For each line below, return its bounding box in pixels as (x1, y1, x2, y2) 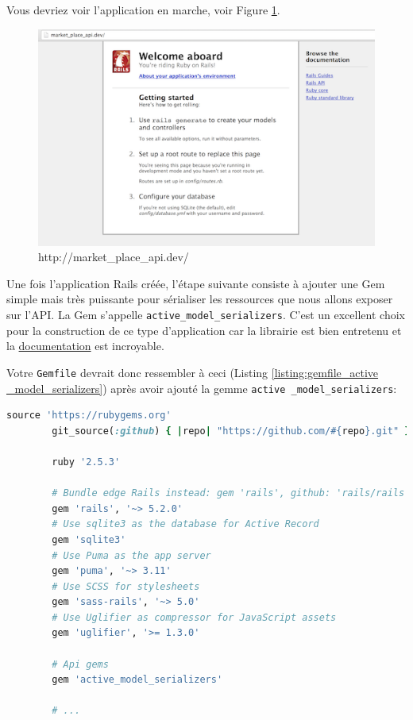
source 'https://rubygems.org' (6, 410, 172, 422)
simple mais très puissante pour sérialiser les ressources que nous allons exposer (6, 291, 393, 307)
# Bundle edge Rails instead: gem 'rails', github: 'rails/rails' (52, 487, 411, 499)
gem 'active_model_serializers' (52, 674, 223, 686)
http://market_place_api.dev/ (38, 248, 189, 265)
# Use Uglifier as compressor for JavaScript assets (52, 611, 337, 623)
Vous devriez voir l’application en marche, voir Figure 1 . (6, 2, 280, 17)
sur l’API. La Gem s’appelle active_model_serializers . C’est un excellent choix (6, 306, 405, 323)
